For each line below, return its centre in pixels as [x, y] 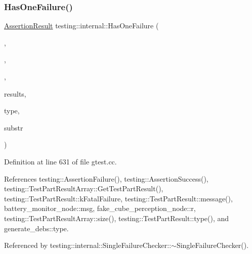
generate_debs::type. [36, 228]
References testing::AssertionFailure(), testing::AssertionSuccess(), [106, 178]
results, [15, 93]
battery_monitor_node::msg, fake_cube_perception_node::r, [100, 208]
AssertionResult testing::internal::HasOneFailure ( [81, 26]
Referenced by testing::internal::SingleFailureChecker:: [88, 245]
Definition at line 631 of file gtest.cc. [60, 161]
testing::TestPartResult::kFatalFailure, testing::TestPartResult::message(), [118, 198]
